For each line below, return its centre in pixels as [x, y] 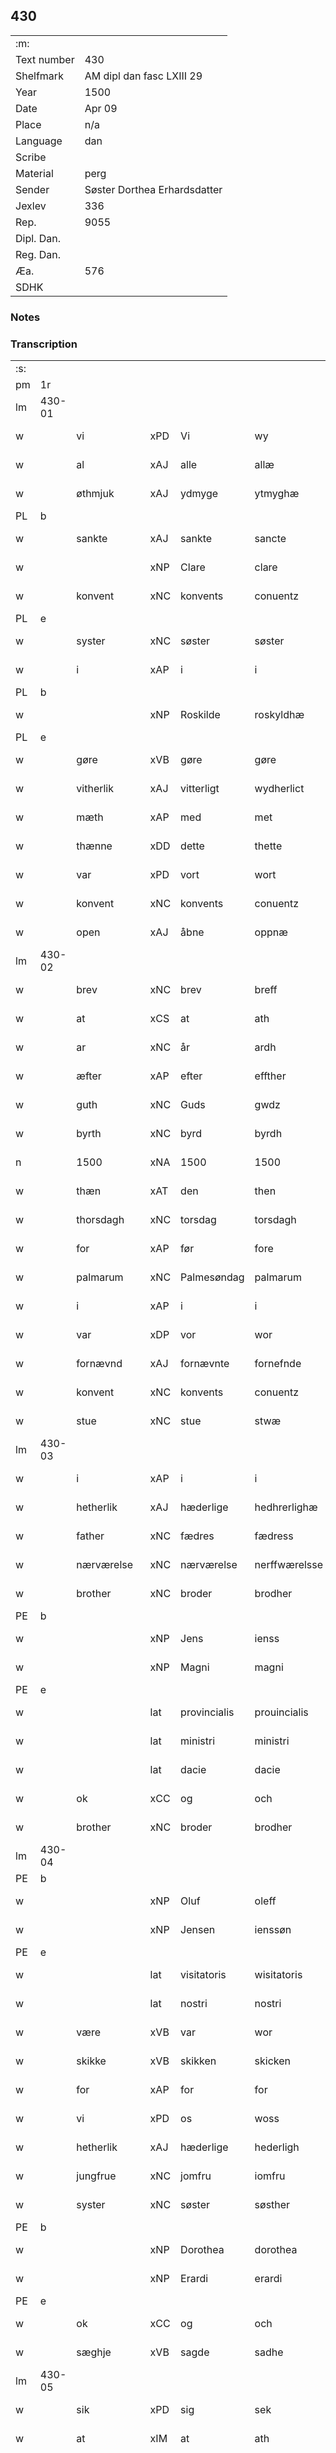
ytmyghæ [277, 494]
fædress [274, 1536]
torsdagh [275, 1220]
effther [270, 1076]
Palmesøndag [212, 1277]
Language [39, 141]
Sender [32, 189]
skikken [198, 2061]
